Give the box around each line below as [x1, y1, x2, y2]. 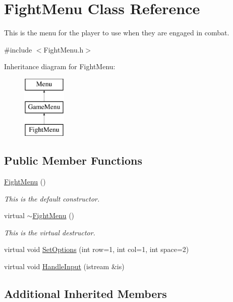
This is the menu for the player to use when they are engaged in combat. [4, 27, 229, 38]
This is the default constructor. [4, 193, 100, 204]
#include [4, 44, 32, 55]
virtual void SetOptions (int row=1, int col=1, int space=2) [4, 244, 189, 255]
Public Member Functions [4, 153, 142, 168]
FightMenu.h [43, 44, 84, 55]
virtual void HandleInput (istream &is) [4, 261, 125, 272]
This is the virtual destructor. [4, 227, 95, 237]
